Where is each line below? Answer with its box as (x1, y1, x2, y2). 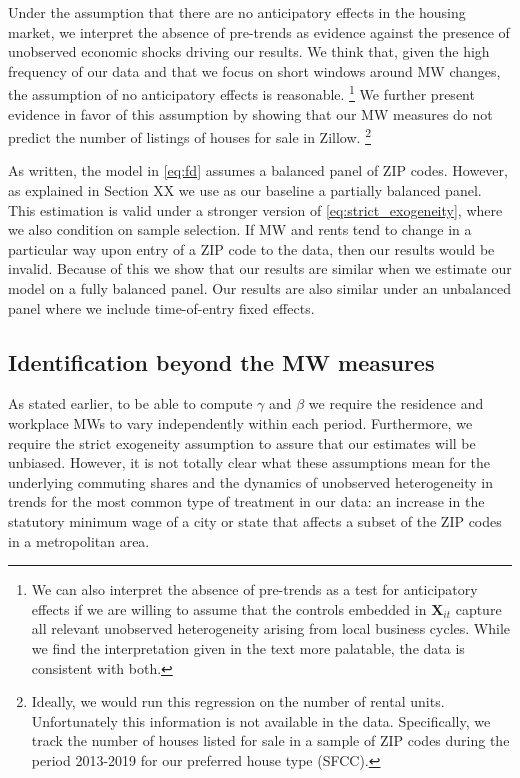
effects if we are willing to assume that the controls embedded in (31, 598, 427, 619)
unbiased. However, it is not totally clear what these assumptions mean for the (8, 452, 490, 473)
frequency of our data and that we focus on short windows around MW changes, (8, 60, 501, 81)
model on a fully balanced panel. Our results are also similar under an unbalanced (8, 278, 511, 299)
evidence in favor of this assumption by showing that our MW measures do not (8, 103, 493, 124)
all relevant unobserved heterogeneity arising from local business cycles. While (31, 618, 510, 639)
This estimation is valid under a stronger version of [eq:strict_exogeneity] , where (8, 199, 503, 220)
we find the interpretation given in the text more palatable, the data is (31, 637, 465, 658)
